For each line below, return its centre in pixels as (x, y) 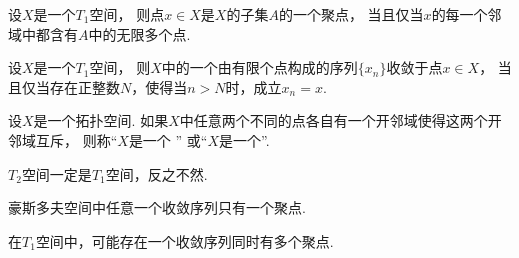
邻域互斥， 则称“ (63, 139)
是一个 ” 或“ (168, 139)
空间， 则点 (127, 14)
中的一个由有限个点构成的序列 (259, 67)
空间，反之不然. (156, 173)
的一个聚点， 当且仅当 (351, 14)
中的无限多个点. (139, 33)
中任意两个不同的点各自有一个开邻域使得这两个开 (340, 120)
